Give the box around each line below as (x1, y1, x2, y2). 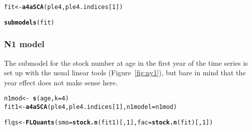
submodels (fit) (4, 19, 55, 26)
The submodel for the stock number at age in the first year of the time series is (4, 57, 248, 68)
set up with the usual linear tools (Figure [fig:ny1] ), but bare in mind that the (4, 67, 246, 78)
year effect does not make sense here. (4, 77, 118, 87)
